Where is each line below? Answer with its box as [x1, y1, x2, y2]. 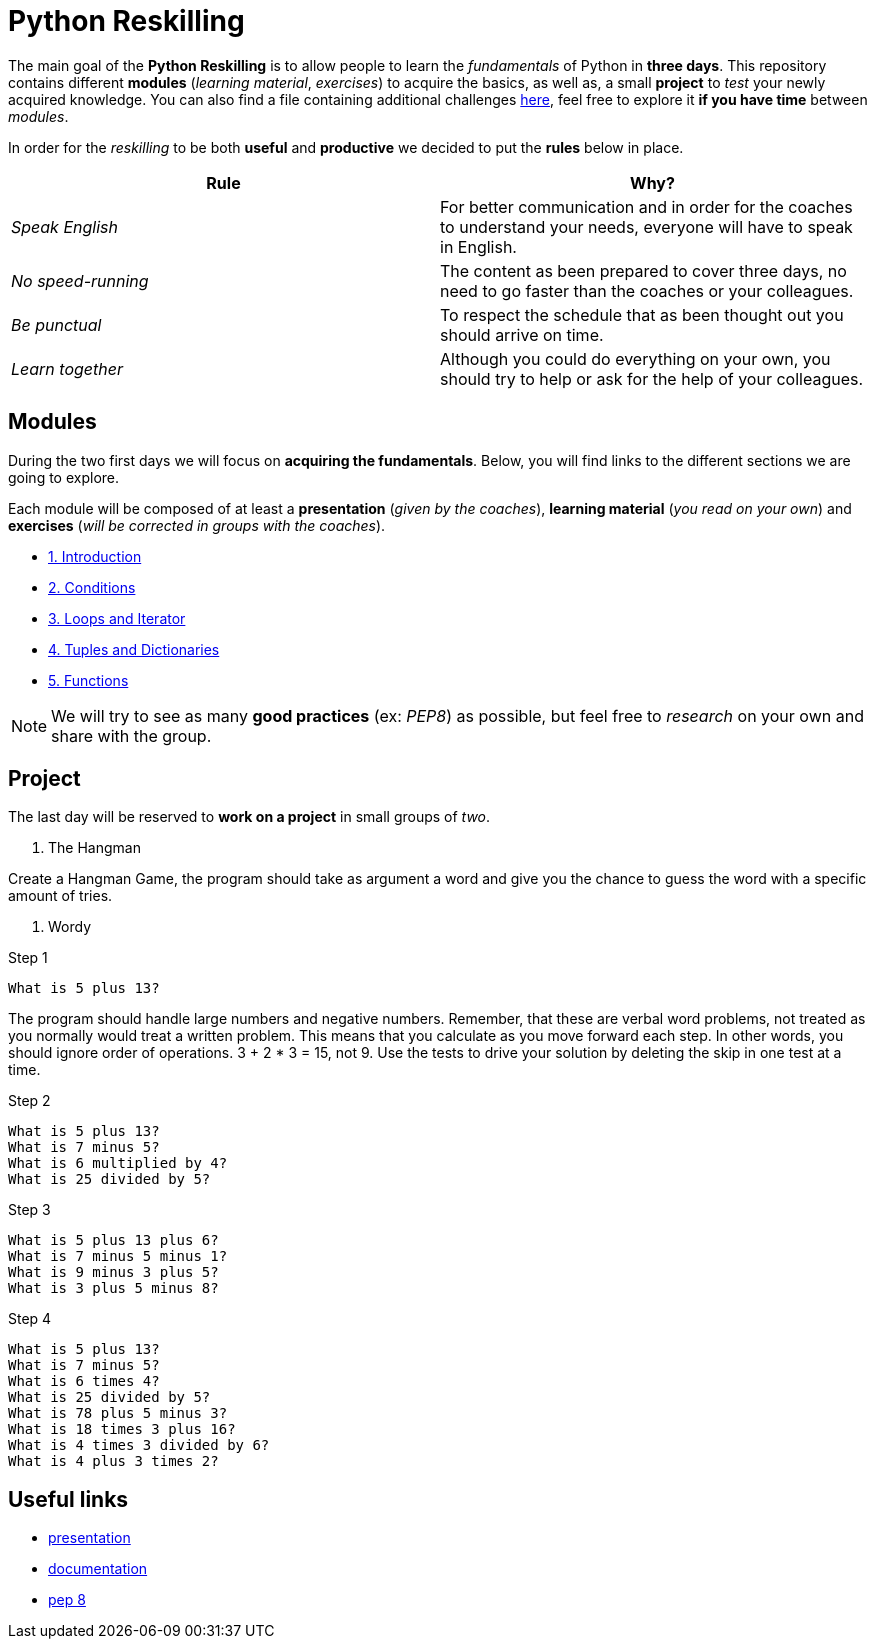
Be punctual [11, 314, 102, 335]
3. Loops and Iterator [48, 609, 186, 627]
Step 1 [8, 949, 48, 967]
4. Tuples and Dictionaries [48, 640, 220, 658]
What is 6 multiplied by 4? [8, 1155, 228, 1172]
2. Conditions [48, 578, 136, 596]
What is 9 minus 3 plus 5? [8, 1264, 219, 1281]
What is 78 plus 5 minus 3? [8, 1405, 228, 1422]
